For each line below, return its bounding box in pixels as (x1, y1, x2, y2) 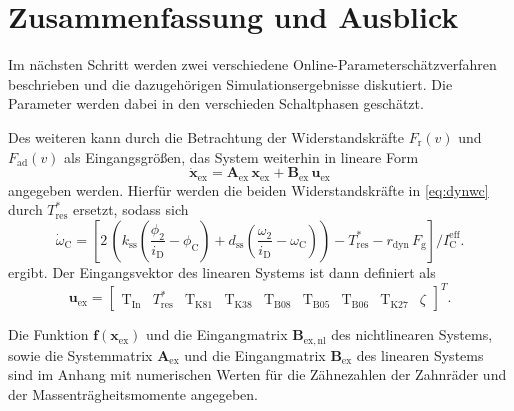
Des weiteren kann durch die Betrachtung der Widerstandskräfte (8, 126, 404, 147)
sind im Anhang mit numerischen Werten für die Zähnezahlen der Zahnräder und (8, 364, 507, 385)
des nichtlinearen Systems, (331, 324, 493, 345)
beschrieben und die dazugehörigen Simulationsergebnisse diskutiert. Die (8, 73, 453, 94)
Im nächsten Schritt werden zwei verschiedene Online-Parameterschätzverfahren (8, 54, 497, 75)
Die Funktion (8, 324, 89, 345)
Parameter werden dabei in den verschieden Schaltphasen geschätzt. (8, 93, 424, 114)
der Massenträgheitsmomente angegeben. (8, 383, 258, 404)
